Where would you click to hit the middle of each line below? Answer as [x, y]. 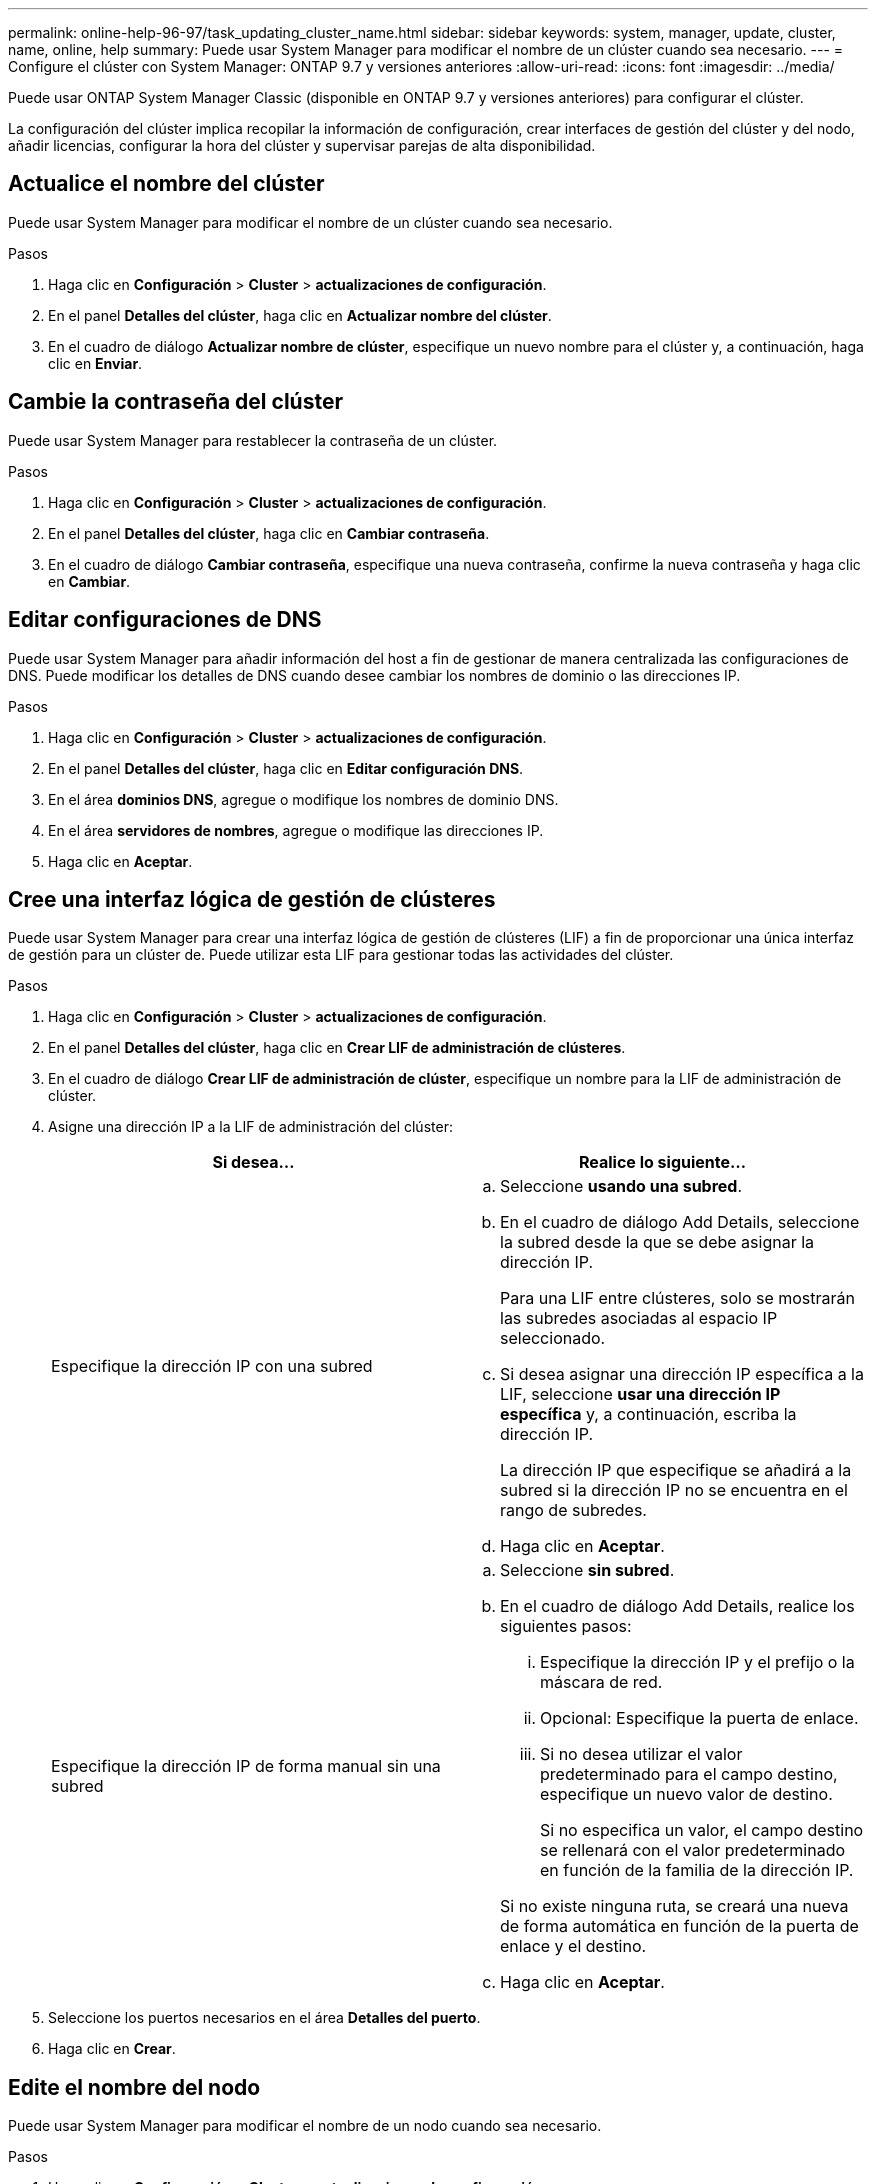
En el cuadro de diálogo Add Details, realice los [677, 1606]
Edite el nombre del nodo [134, 2087]
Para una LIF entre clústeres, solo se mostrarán [678, 1298]
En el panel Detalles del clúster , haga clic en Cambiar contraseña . [269, 533]
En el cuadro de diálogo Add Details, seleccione [680, 1222]
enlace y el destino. [573, 1946]
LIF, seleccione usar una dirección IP [640, 1394]
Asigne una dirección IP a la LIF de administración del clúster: [250, 1127]
